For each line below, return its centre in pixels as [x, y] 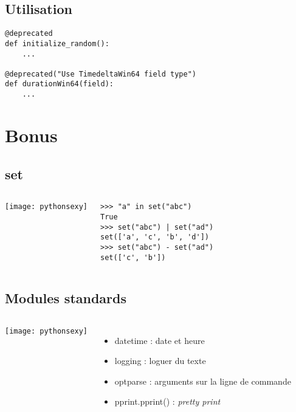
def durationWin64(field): [59, 84]
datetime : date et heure [160, 340]
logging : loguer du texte [160, 361]
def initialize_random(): [57, 43]
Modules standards [66, 297]
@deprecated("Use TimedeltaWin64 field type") [101, 74]
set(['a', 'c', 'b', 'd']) [155, 237]
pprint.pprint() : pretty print [167, 401]
